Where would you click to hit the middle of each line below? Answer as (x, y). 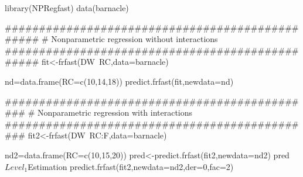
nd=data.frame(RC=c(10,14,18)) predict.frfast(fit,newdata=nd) (119, 81)
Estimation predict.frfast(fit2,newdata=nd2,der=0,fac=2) (131, 166)
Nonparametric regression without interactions (135, 39)
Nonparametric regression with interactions (115, 112)
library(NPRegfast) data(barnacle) (67, 8)
